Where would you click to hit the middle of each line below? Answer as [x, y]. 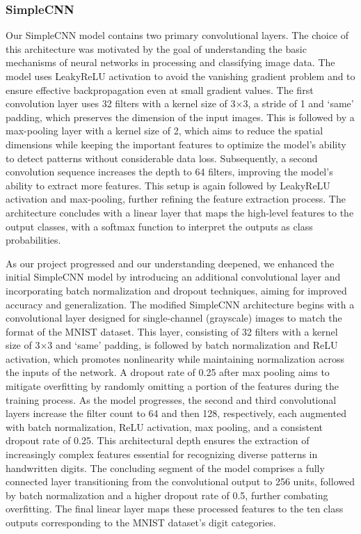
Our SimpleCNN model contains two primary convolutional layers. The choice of [177, 35]
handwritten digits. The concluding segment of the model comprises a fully [165, 468]
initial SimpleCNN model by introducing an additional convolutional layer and [173, 277]
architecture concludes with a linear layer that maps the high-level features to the [180, 212]
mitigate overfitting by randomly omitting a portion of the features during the [173, 386]
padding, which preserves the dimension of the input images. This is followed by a [180, 117]
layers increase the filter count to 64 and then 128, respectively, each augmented [176, 413]
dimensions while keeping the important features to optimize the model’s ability [176, 144]
